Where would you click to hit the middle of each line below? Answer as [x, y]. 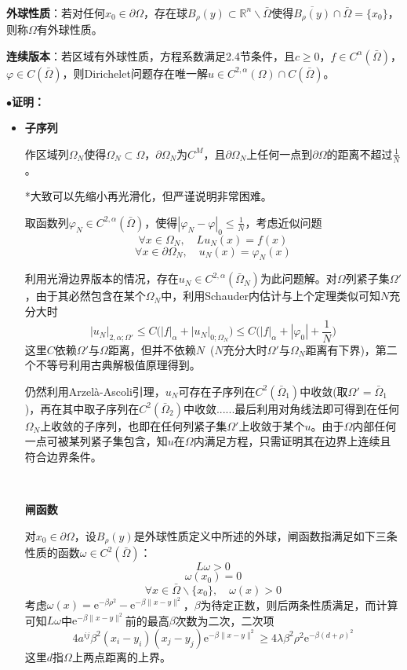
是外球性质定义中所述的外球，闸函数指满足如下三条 [265, 535]
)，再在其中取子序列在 [82, 408]
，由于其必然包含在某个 [85, 296]
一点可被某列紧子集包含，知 [96, 441]
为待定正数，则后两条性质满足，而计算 [299, 604]
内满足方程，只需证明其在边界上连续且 [292, 441]
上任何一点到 [280, 154]
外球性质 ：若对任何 [56, 12]
